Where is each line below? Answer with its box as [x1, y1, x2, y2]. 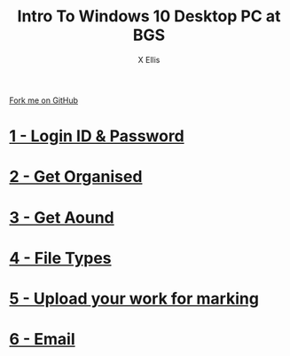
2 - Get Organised [9, 167, 143, 187]
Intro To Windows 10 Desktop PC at [17, 6, 281, 27]
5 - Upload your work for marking [9, 289, 260, 308]
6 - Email [9, 329, 75, 350]
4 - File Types [9, 248, 113, 268]
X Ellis [137, 54, 161, 65]
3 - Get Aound [9, 207, 114, 227]
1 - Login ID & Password [9, 126, 184, 146]
